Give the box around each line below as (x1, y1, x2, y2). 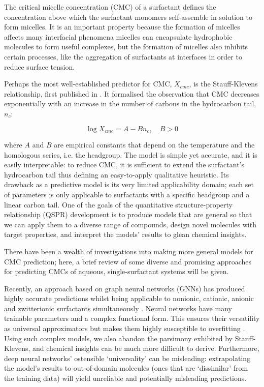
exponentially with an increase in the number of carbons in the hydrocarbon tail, (4, 98, 256, 109)
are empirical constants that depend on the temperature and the (54, 139, 255, 150)
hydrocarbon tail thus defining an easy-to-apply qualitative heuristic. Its (4, 169, 229, 180)
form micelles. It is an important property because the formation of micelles (4, 21, 240, 32)
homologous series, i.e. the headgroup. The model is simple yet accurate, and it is (4, 149, 257, 160)
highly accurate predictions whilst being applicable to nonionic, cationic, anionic (4, 293, 254, 304)
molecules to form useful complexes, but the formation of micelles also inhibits (4, 41, 248, 52)
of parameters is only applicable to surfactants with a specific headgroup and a (4, 189, 250, 199)
